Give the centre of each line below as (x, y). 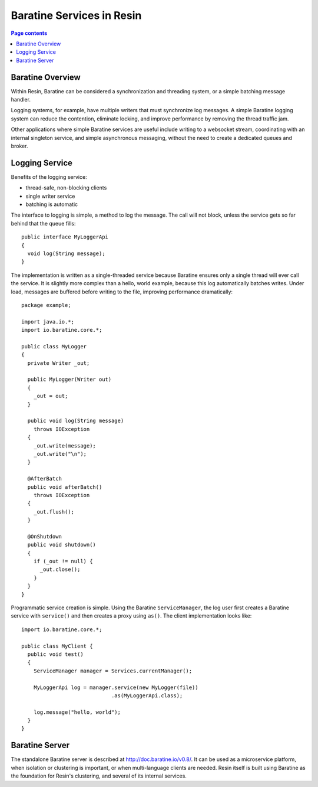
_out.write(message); (65, 445)
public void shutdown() (62, 545)
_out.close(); (60, 569)
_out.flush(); (54, 512)
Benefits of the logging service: (49, 177)
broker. (19, 146)
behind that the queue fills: (43, 223)
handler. (21, 100)
